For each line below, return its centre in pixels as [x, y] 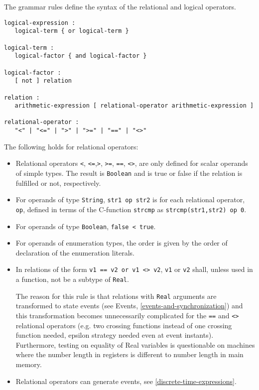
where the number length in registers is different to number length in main [129, 354]
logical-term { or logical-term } [72, 31]
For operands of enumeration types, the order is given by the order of [122, 243]
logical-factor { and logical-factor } [81, 56]
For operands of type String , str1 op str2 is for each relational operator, [130, 199]
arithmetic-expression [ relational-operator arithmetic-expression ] [134, 106]
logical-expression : [40, 23]
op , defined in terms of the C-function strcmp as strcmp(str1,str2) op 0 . [131, 209]
